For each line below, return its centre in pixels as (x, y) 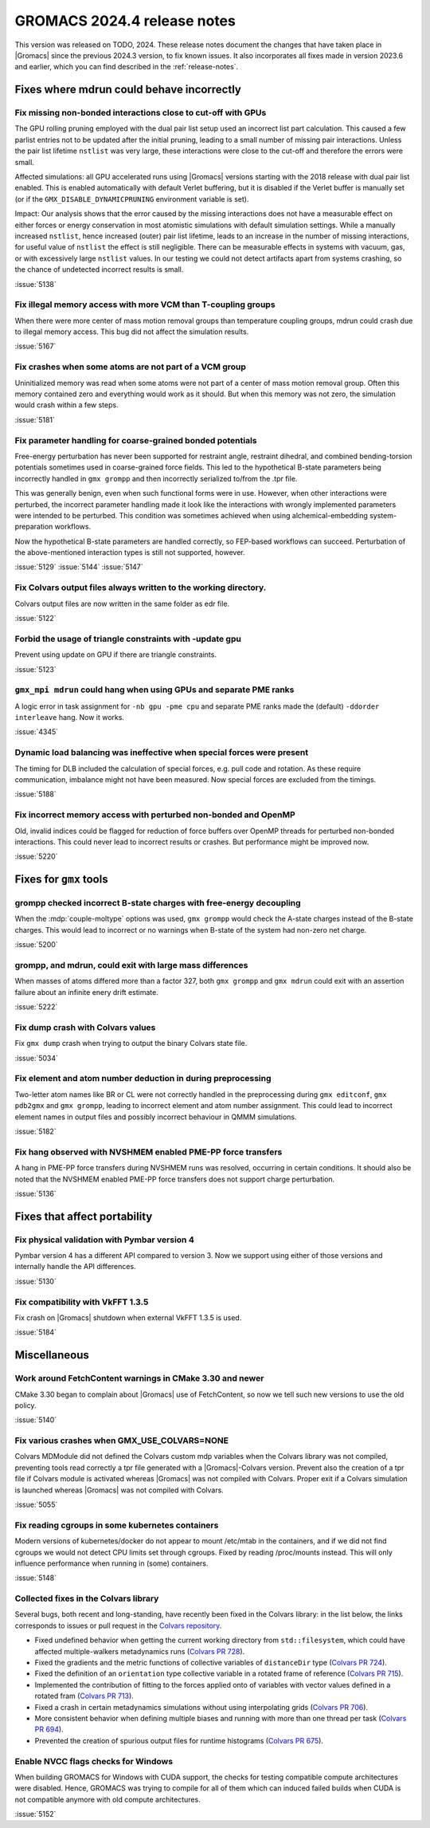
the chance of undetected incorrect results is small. (99, 269)
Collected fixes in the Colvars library (87, 1598)
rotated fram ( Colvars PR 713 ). (84, 1696)
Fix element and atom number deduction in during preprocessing (143, 1079)
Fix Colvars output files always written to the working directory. (141, 588)
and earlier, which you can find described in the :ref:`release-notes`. (127, 67)
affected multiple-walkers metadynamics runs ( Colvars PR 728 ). (140, 1651)
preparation (34, 527)
